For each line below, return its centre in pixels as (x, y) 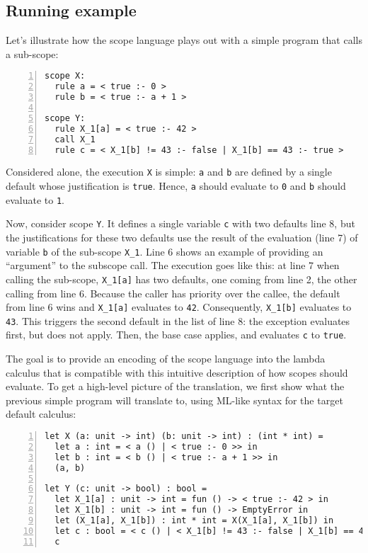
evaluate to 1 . (35, 199)
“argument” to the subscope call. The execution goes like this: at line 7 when (173, 265)
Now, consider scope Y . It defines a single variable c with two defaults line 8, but (180, 223)
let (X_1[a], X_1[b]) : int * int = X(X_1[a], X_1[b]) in (194, 521)
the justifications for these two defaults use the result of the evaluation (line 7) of (182, 238)
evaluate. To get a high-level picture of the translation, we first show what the (175, 386)
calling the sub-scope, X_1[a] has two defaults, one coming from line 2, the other (182, 279)
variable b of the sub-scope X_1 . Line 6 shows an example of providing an (165, 251)
